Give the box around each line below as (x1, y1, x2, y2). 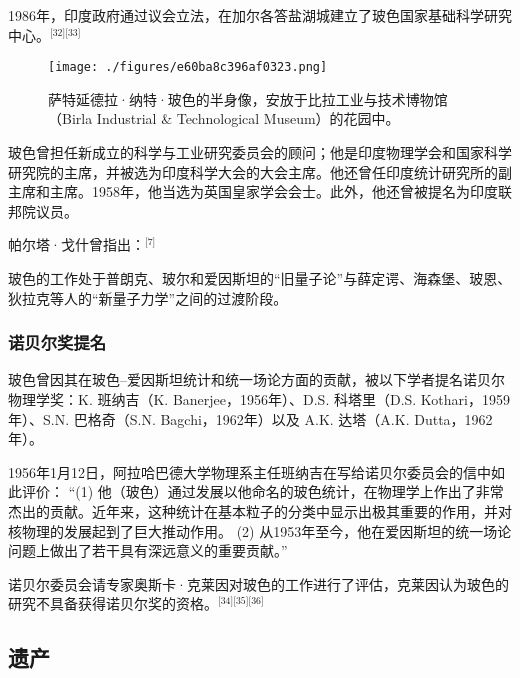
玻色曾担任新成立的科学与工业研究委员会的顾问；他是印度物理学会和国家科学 (8, 142, 512, 163)
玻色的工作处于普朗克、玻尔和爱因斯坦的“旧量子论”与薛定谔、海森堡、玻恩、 (8, 268, 512, 288)
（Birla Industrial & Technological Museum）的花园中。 (48, 108, 400, 129)
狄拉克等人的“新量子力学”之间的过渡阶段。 (8, 287, 288, 308)
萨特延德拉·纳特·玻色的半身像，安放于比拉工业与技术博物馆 (48, 88, 448, 109)
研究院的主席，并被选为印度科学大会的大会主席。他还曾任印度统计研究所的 (8, 161, 498, 182)
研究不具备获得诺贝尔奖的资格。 (8, 593, 218, 614)
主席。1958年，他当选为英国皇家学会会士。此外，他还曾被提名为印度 (49, 181, 498, 202)
